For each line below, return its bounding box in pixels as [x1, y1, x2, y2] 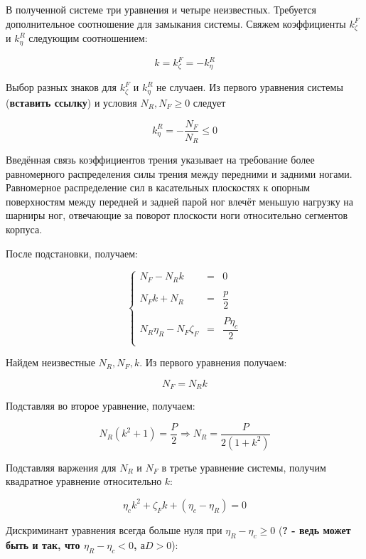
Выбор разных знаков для [6, 80, 117, 95]
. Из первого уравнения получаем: [139, 355, 287, 370]
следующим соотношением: [28, 31, 148, 46]
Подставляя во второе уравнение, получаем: [6, 398, 195, 413]
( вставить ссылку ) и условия [6, 95, 137, 110]
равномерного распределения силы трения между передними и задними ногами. [6, 166, 352, 181]
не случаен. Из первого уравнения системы [156, 80, 343, 95]
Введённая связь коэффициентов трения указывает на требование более [6, 152, 315, 167]
